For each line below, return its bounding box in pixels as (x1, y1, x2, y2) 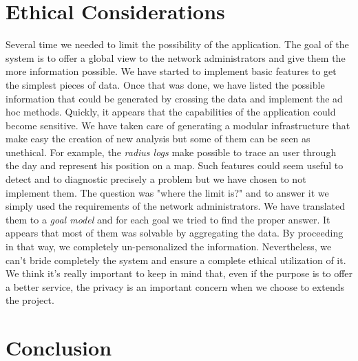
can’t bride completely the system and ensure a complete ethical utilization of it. (6, 252, 346, 267)
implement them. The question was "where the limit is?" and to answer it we (6, 185, 329, 199)
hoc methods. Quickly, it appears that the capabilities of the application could (6, 105, 336, 119)
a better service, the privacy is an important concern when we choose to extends (6, 279, 344, 294)
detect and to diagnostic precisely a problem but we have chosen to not (6, 172, 306, 186)
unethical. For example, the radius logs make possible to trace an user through (6, 144, 337, 159)
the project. (6, 293, 54, 307)
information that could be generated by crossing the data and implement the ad (6, 91, 343, 105)
